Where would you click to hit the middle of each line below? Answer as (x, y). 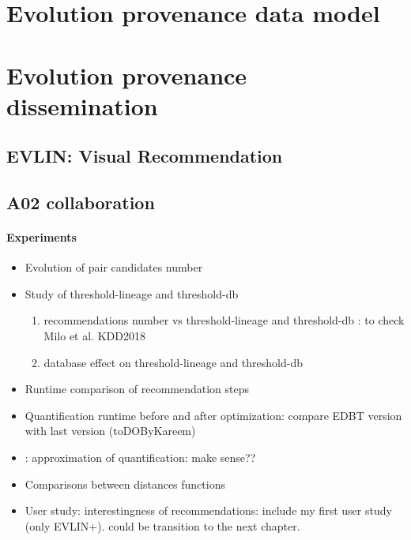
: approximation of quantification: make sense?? (140, 457)
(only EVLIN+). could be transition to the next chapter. (162, 525)
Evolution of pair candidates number (114, 267)
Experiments (41, 237)
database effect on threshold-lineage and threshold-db (173, 362)
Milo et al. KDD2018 (94, 336)
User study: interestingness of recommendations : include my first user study (208, 510)
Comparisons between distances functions (125, 484)
